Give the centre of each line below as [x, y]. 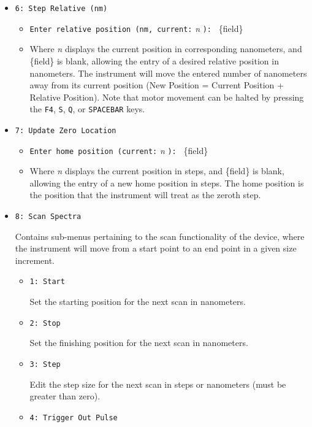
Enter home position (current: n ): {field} [119, 150]
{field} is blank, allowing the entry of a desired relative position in [154, 60]
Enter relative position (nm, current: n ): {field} [136, 28]
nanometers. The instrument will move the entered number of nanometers [168, 73]
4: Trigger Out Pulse [74, 417]
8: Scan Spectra [48, 217]
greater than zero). [65, 396]
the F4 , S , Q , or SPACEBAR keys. [87, 109]
